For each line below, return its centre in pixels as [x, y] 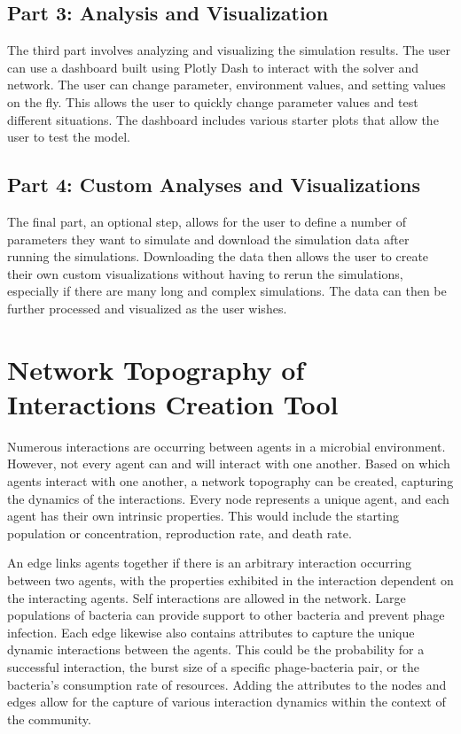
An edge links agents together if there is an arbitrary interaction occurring [209, 563]
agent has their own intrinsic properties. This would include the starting [203, 516]
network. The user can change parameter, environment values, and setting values [227, 85]
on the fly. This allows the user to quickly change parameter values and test [213, 101]
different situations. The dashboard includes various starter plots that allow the [223, 119]
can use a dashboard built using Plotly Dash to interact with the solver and [213, 67]
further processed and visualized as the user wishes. [147, 308]
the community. [49, 719]
